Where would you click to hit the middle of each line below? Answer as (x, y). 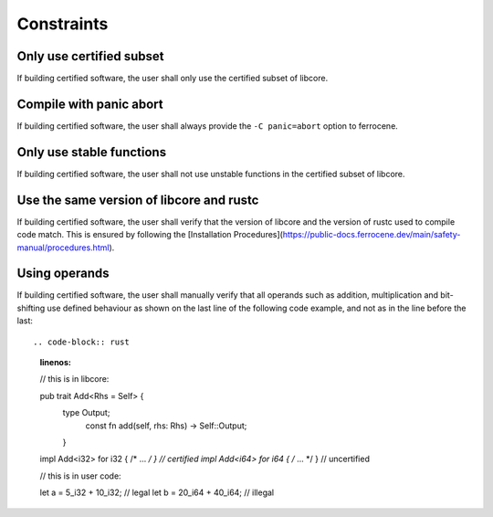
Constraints (63, 24)
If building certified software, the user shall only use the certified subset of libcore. (173, 79)
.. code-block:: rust (81, 342)
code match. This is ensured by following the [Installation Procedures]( (150, 235)
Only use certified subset (90, 56)
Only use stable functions (92, 152)
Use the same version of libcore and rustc (138, 200)
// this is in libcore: (74, 379)
